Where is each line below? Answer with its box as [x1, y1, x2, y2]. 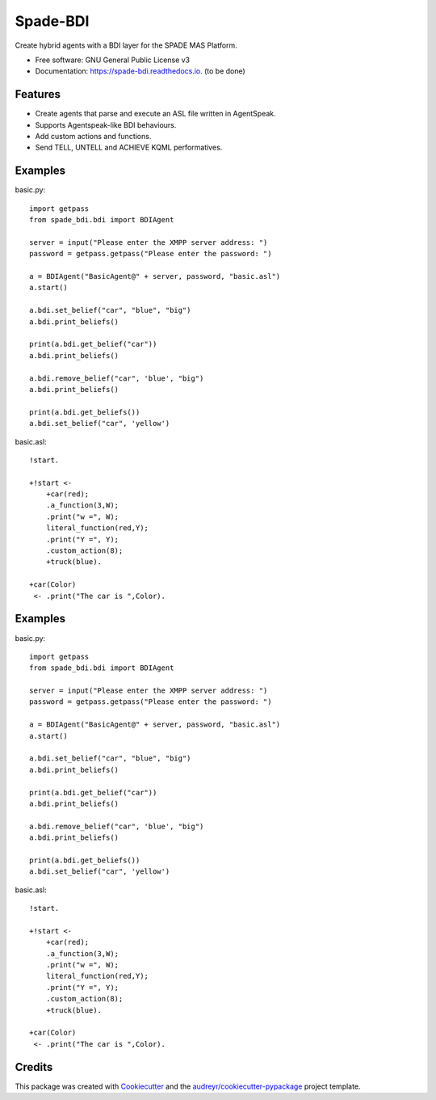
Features [15, 87, 61, 101]
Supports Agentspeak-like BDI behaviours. [35, 120, 177, 129]
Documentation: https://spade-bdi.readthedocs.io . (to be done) [35, 66, 245, 76]
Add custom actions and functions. [35, 132, 152, 141]
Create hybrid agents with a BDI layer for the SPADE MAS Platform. [15, 40, 237, 50]
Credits [15, 1060, 53, 1074]
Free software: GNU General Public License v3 [35, 55, 191, 65]
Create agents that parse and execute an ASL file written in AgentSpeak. [35, 109, 276, 119]
